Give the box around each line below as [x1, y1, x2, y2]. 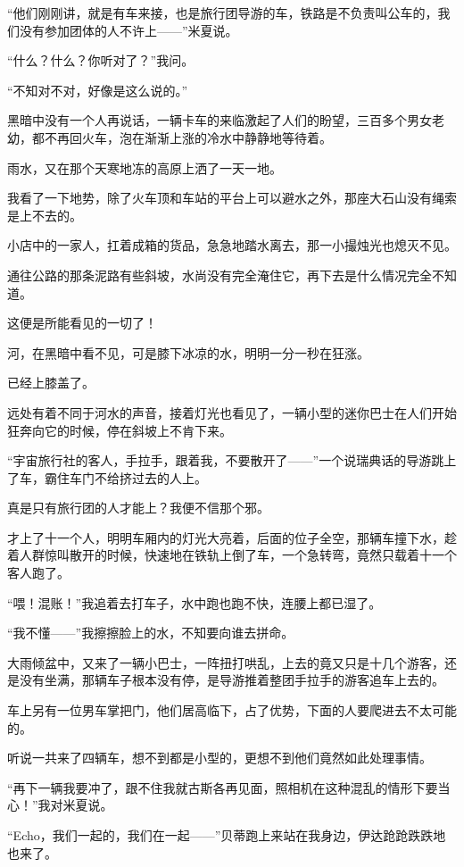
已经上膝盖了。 [7, 373, 95, 392]
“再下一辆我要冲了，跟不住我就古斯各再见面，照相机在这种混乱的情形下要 [7, 778, 438, 796]
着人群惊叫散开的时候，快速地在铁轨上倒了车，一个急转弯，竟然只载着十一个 [7, 546, 457, 564]
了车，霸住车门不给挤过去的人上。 [7, 468, 207, 487]
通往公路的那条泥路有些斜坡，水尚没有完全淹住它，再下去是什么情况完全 [7, 265, 432, 284]
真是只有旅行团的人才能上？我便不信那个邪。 [7, 498, 269, 517]
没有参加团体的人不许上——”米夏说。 [19, 21, 238, 39]
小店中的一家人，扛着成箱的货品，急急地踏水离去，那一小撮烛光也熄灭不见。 [7, 236, 457, 254]
